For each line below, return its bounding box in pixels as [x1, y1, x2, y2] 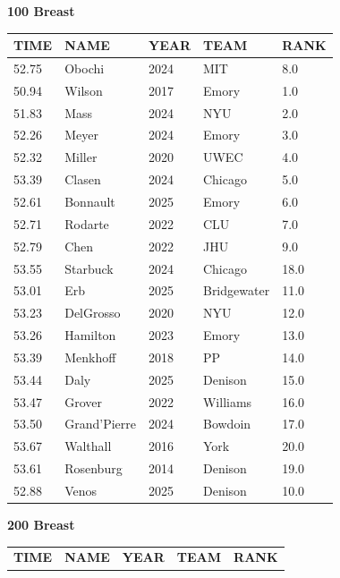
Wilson [64, 81, 103, 99]
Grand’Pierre [64, 414, 136, 433]
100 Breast [7, 2, 75, 20]
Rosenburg [64, 459, 123, 478]
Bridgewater [202, 281, 270, 300]
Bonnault [64, 192, 115, 210]
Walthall [64, 437, 112, 455]
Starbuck [64, 259, 114, 277]
